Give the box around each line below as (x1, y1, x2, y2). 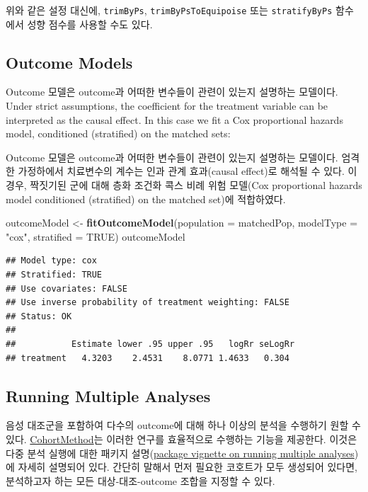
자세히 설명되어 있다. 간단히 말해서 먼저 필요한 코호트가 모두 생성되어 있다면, (18, 459, 357, 474)
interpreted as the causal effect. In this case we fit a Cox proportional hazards (6, 112, 343, 127)
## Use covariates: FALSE (6, 283, 127, 294)
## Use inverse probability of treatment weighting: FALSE (6, 297, 289, 308)
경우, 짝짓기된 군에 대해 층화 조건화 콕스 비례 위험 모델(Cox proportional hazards (6, 178, 362, 193)
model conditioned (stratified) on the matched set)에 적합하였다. (6, 191, 286, 206)
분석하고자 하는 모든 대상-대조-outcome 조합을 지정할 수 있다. (6, 473, 275, 488)
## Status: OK (6, 311, 72, 321)
